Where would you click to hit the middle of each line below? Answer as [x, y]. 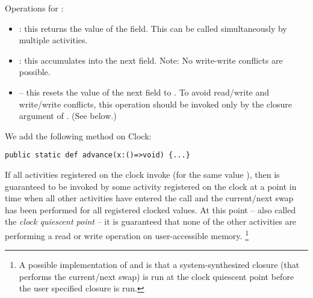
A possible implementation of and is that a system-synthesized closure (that [159, 265]
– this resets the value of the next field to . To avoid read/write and [144, 92]
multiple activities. [53, 40]
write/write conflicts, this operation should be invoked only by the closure [155, 104]
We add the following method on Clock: [78, 135]
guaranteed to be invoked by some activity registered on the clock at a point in [151, 186]
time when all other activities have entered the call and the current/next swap [149, 198]
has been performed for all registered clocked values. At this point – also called [150, 209]
